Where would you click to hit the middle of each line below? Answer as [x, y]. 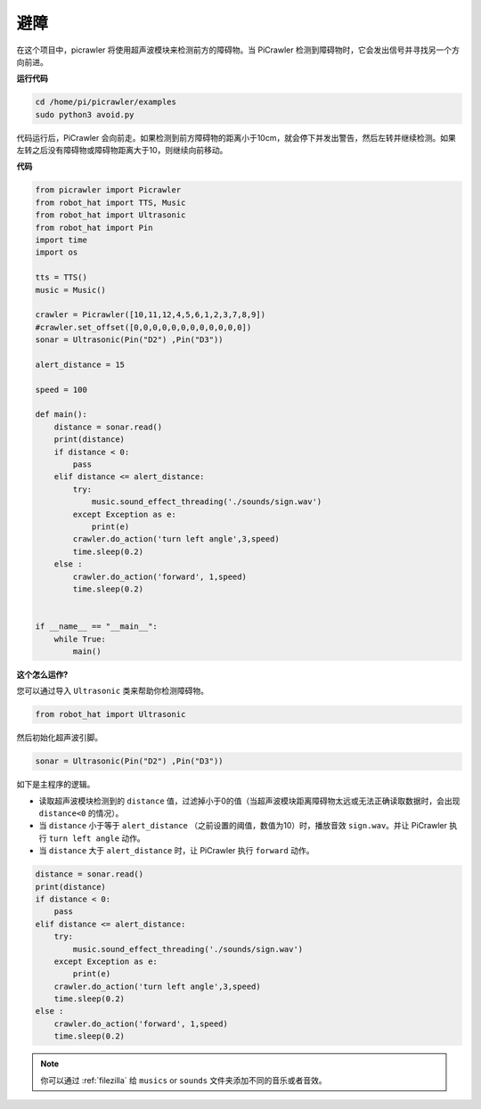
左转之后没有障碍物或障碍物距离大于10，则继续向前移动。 [122, 151]
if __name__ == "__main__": [96, 627]
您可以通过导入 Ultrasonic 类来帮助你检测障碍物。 [113, 691]
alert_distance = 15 [80, 364]
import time [61, 240]
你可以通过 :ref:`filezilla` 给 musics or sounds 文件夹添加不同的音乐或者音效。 [183, 1080]
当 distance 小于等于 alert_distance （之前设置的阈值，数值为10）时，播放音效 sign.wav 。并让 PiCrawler [243, 826]
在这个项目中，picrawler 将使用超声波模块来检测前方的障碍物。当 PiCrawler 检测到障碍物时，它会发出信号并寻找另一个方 [238, 50]
